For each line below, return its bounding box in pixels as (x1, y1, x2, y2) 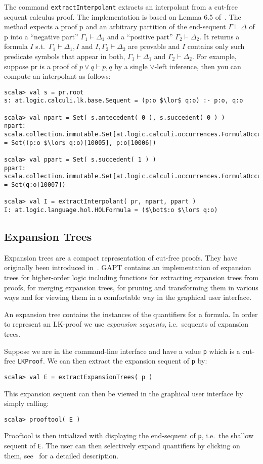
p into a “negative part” (4, 31, 78, 41)
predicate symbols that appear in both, (4, 51, 125, 62)
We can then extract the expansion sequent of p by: (47, 355, 207, 366)
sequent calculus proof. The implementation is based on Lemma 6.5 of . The (4, 11, 241, 22)
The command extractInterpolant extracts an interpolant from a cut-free (4, 2, 238, 12)
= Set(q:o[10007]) (4, 181, 66, 189)
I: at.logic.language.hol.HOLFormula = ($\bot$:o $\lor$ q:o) (4, 207, 218, 214)
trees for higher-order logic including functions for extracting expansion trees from (4, 272, 259, 283)
